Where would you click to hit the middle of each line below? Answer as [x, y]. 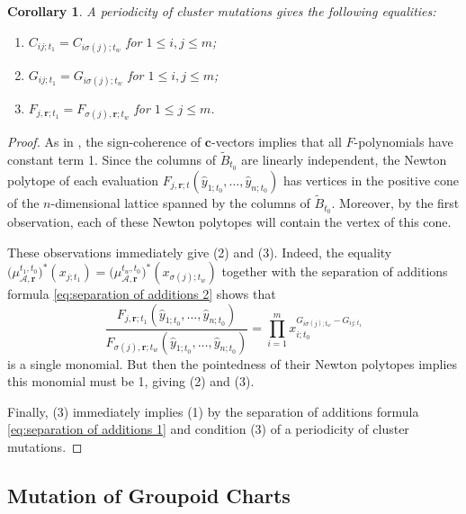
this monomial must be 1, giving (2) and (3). [131, 381]
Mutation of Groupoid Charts [149, 495]
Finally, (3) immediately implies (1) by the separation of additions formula [213, 411]
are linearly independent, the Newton [344, 159]
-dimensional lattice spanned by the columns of [180, 203]
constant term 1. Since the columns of [112, 159]
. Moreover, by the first [395, 203]
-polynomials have [403, 142]
